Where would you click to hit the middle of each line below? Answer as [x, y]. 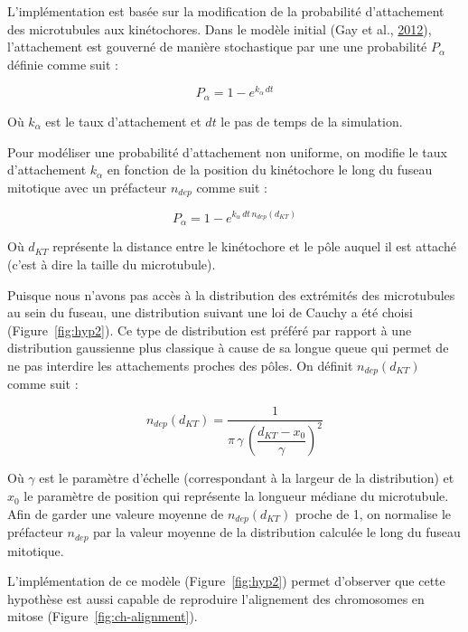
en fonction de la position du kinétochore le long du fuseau [270, 170]
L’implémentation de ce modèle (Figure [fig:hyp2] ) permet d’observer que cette [226, 581]
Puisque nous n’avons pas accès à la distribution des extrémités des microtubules [231, 294]
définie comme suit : [63, 64]
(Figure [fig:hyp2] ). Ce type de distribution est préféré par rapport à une [210, 330]
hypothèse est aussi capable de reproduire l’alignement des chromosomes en [216, 598]
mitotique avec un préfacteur [87, 187]
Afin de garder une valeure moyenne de [116, 513]
